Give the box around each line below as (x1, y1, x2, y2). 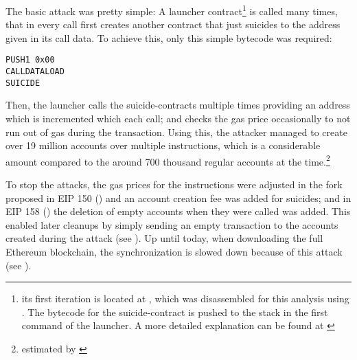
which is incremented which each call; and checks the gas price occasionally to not (5, 111, 351, 125)
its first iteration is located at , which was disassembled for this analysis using (21, 291, 349, 306)
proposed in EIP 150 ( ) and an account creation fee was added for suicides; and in (5, 190, 352, 205)
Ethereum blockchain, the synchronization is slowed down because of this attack (5, 245, 343, 258)
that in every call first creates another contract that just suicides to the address (5, 17, 341, 32)
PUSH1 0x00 (5, 55, 55, 65)
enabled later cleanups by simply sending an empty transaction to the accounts (5, 217, 338, 232)
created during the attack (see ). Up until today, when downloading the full (5, 231, 323, 245)
